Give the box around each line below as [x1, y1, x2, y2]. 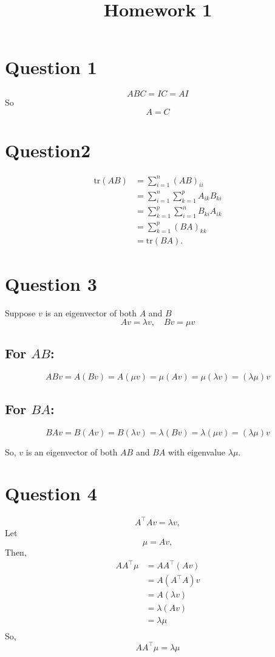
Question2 [5, 138, 91, 163]
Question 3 [5, 271, 97, 296]
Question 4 [5, 481, 97, 506]
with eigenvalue [168, 445, 226, 458]
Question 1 [5, 55, 97, 80]
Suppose [5, 306, 36, 319]
